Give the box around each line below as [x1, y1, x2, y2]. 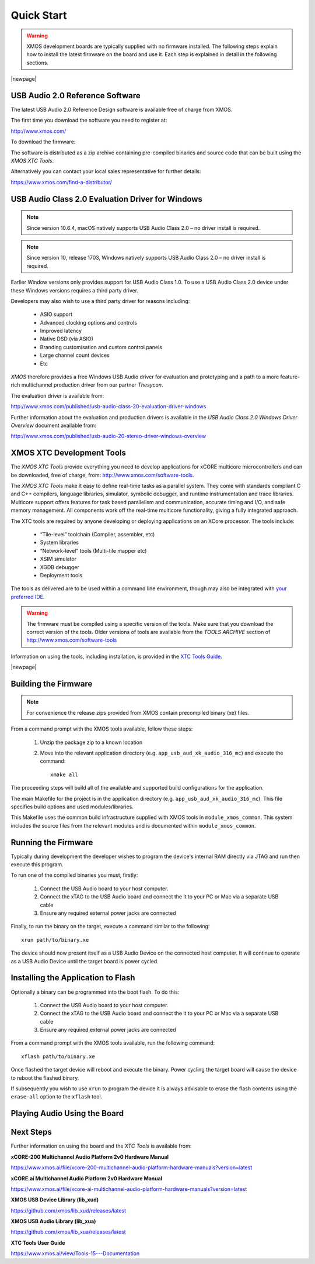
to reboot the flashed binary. [10, 1074, 79, 1082]
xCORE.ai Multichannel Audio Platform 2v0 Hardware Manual [10, 1175, 163, 1182]
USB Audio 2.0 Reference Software [10, 91, 141, 101]
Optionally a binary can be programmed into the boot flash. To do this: [10, 989, 180, 996]
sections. [26, 59, 49, 66]
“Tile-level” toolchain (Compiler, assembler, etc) [40, 531, 155, 538]
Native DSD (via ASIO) [40, 335, 93, 342]
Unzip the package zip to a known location [40, 739, 143, 746]
